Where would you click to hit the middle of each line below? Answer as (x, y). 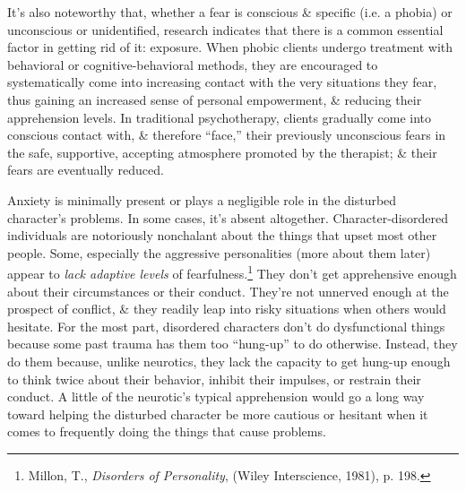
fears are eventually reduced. (86, 170)
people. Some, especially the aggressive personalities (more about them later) (219, 252)
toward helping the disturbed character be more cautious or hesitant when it (218, 413)
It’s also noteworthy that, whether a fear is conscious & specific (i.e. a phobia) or (230, 12)
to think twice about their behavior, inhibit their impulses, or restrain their (214, 379)
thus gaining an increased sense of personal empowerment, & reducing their (215, 99)
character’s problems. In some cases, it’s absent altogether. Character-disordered (228, 217)
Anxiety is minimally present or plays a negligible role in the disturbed (202, 199)
